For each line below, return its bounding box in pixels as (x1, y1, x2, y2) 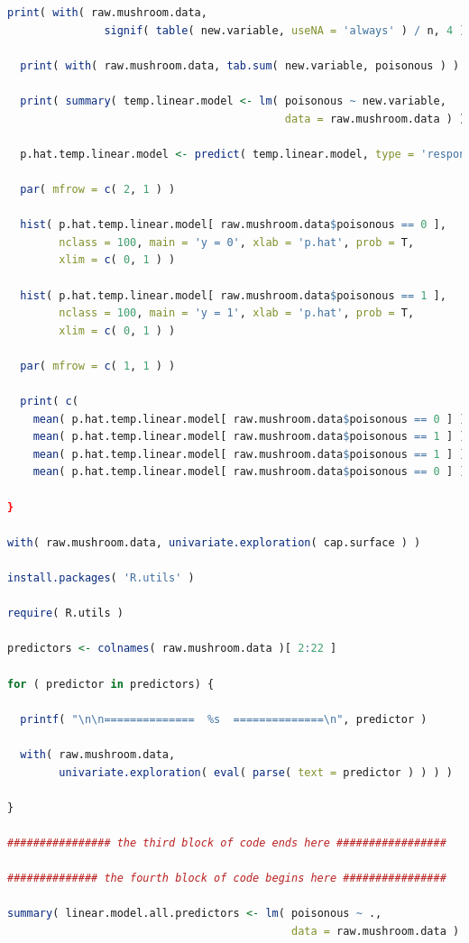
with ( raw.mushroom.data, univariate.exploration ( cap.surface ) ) (7, 536, 421, 549)
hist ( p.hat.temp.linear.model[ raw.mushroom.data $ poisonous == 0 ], (20, 218, 446, 232)
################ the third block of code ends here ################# (7, 836, 446, 849)
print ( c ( (20, 395, 78, 408)
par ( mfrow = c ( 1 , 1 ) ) (20, 359, 176, 372)
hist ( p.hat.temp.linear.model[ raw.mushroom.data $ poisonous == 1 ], (20, 288, 446, 302)
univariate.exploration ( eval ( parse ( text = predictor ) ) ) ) (59, 765, 454, 779)
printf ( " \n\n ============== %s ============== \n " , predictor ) (20, 712, 428, 726)
